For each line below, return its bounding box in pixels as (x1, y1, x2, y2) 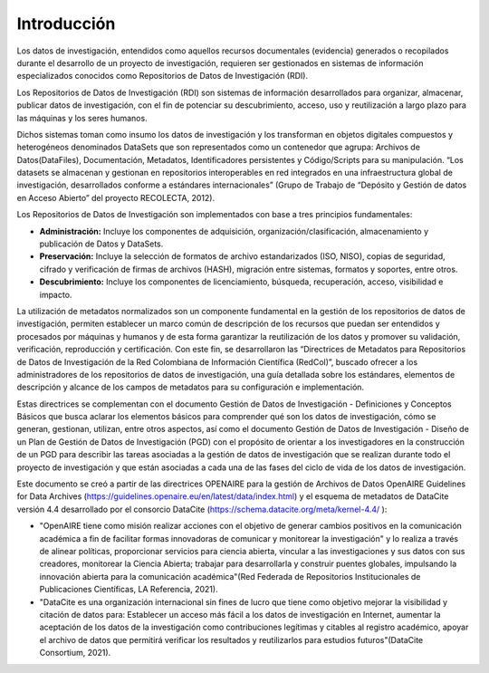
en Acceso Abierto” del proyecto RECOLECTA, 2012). (16, 192, 216, 203)
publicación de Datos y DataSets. (39, 238, 164, 249)
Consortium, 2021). (39, 648, 111, 659)
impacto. (39, 289, 72, 300)
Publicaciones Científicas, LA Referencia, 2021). (39, 584, 218, 595)
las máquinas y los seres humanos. (16, 112, 149, 123)
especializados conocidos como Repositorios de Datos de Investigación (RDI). (16, 71, 308, 82)
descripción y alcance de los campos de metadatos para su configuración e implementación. (16, 381, 365, 393)
